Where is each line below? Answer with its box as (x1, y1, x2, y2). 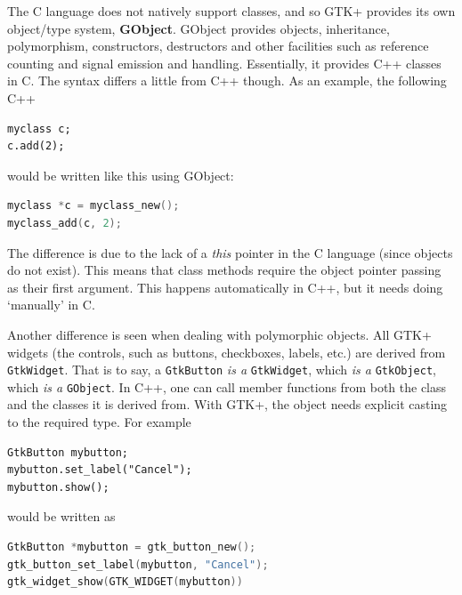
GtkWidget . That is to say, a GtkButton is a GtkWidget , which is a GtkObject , (7, 360, 436, 379)
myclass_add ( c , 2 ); (7, 216, 122, 229)
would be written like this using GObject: (7, 165, 234, 184)
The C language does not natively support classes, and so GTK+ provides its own (7, 2, 456, 20)
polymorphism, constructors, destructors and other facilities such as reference (7, 36, 429, 55)
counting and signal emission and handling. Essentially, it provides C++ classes (7, 53, 442, 72)
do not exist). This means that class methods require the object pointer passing (7, 261, 442, 279)
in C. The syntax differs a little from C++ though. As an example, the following (7, 71, 447, 90)
